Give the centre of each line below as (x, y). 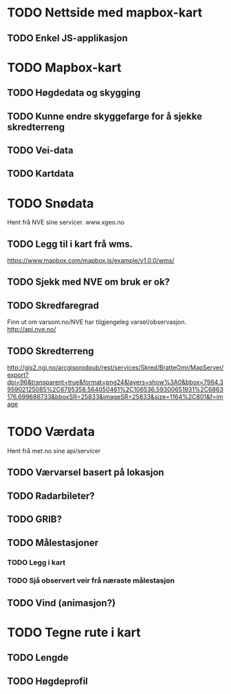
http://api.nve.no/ (32, 329)
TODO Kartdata (41, 174)
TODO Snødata (51, 203)
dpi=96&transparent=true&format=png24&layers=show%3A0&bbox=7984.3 (115, 382)
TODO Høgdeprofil (47, 681)
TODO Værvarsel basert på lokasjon (86, 473)
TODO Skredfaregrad (53, 305)
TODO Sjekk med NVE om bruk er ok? (89, 282)
